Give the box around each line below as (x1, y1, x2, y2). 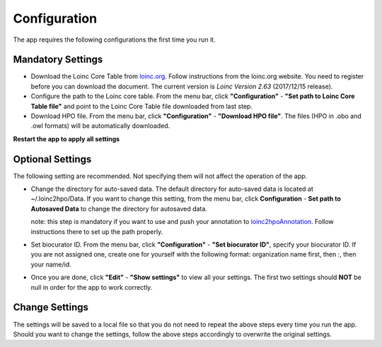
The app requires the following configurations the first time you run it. (13, 35, 216, 44)
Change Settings (13, 301, 88, 314)
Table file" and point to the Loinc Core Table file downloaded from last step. (30, 102, 253, 110)
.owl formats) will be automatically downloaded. (30, 122, 170, 130)
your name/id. (30, 260, 72, 269)
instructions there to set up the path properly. (30, 227, 163, 236)
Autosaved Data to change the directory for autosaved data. (30, 204, 208, 213)
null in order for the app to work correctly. (30, 283, 153, 291)
